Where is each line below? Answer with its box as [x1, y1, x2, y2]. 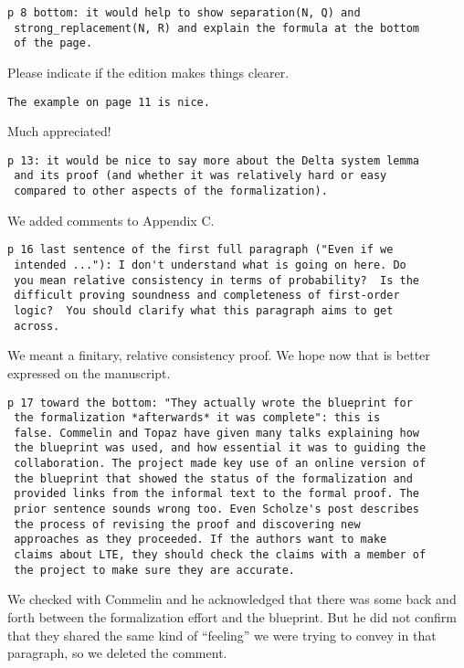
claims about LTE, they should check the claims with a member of [14, 548, 427, 562]
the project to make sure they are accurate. [14, 563, 295, 577]
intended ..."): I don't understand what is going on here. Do [14, 259, 406, 272]
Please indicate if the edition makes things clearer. [7, 62, 290, 81]
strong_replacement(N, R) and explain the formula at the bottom [14, 21, 420, 35]
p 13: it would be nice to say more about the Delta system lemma [7, 154, 420, 167]
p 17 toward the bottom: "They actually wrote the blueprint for [7, 396, 413, 409]
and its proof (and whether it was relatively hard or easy [14, 169, 387, 183]
